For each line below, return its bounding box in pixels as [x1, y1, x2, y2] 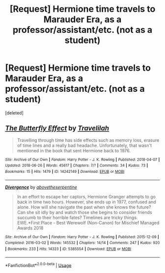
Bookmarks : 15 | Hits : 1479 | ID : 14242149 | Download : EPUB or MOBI [5, 169, 125, 174]
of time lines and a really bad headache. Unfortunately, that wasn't [17, 142, 152, 148]
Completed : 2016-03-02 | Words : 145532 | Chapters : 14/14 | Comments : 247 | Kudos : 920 [5, 241, 160, 246]
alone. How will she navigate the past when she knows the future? [17, 204, 151, 210]
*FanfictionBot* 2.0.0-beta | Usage [5, 261, 72, 268]
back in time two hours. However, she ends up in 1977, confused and [17, 199, 156, 205]
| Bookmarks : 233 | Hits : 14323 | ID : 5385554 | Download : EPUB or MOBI [5, 246, 132, 251]
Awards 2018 [17, 225, 44, 231]
